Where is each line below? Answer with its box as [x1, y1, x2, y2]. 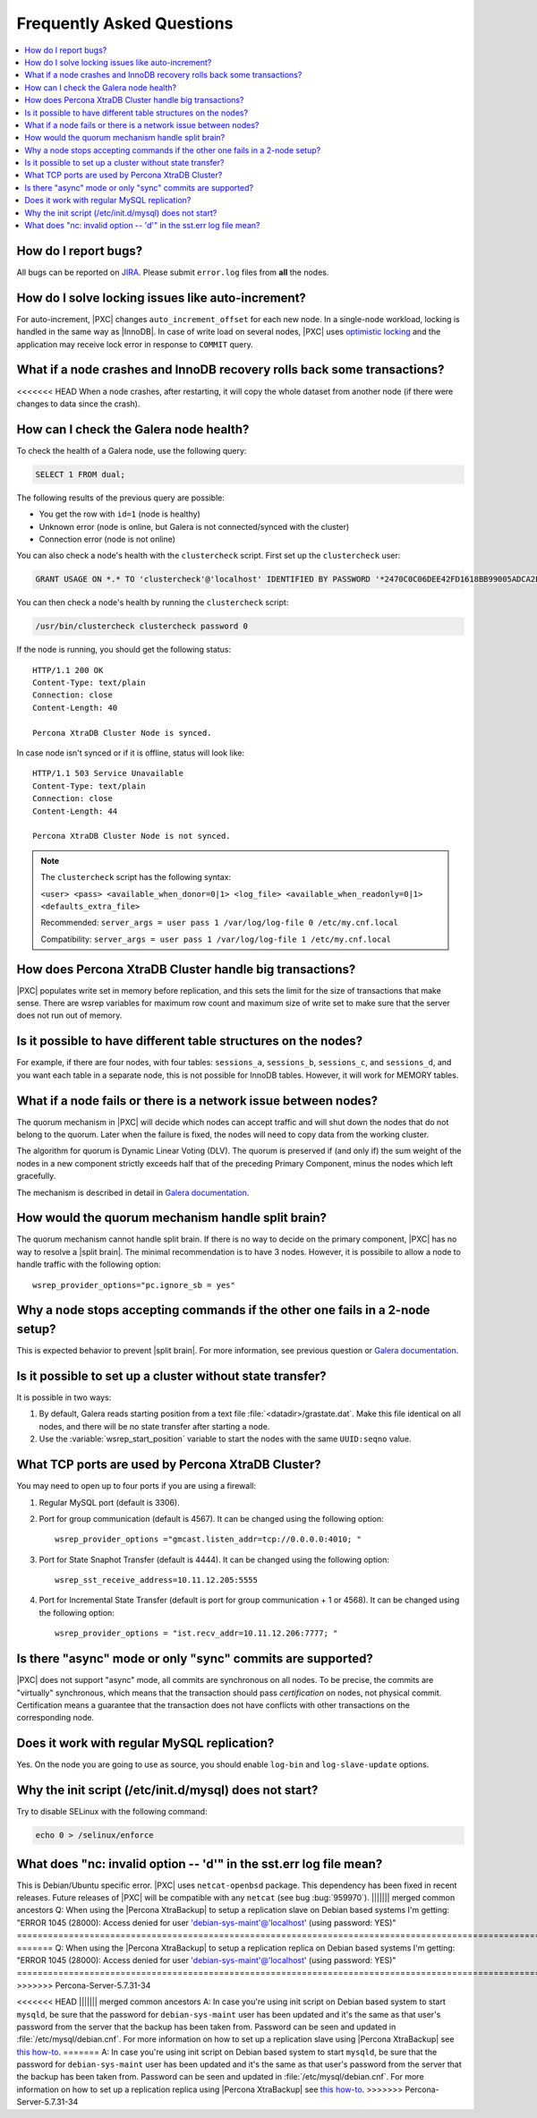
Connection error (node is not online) [38, 534, 176, 544]
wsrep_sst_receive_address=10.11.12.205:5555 [55, 1576, 259, 1585]
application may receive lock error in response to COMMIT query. [16, 338, 254, 349]
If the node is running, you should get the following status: [16, 645, 232, 655]
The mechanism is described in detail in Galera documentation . [16, 1187, 250, 1198]
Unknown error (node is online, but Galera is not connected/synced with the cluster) [38, 521, 350, 532]
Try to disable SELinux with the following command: [16, 1806, 208, 1817]
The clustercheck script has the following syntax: [40, 872, 232, 883]
